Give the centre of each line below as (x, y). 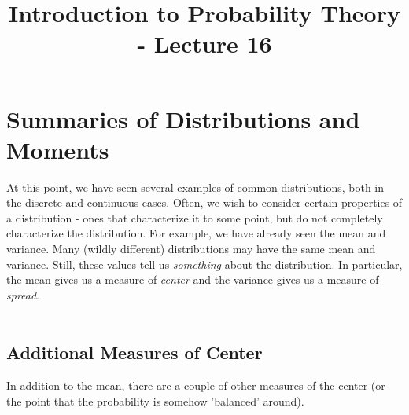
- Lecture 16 (204, 44)
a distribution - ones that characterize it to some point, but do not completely (195, 217)
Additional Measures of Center (134, 353)
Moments (58, 149)
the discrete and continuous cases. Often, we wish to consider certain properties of (204, 202)
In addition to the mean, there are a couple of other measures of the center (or (196, 386)
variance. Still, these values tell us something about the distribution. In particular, (204, 264)
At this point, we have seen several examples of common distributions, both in (195, 187)
